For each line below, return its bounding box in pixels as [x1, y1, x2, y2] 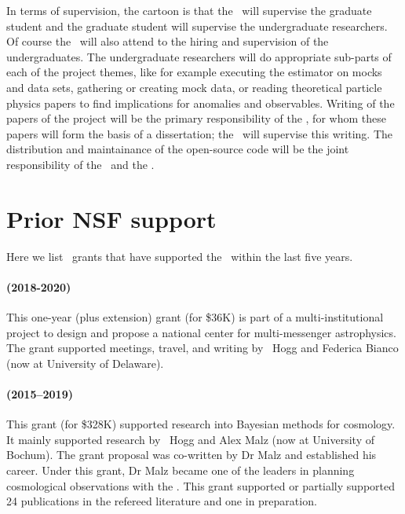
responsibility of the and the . [6, 156, 155, 172]
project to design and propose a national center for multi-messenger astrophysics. [6, 324, 396, 340]
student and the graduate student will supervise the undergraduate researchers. [6, 17, 388, 34]
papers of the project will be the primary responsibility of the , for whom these [6, 110, 386, 127]
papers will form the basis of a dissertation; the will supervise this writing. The [6, 125, 392, 141]
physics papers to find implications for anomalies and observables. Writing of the [6, 94, 395, 111]
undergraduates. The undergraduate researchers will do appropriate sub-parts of [6, 48, 392, 64]
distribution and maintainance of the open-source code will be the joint [6, 141, 349, 157]
